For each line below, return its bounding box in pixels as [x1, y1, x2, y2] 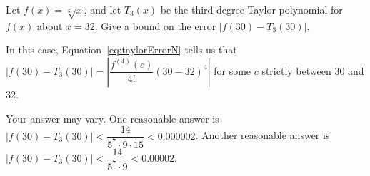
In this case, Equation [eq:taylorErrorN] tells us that [6, 42, 237, 57]
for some [214, 63, 251, 78]
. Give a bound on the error [94, 18, 216, 33]
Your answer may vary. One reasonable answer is [6, 110, 219, 125]
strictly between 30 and [261, 63, 364, 78]
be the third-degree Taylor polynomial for [160, 2, 343, 16]
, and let [84, 2, 121, 16]
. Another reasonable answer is [195, 128, 330, 143]
